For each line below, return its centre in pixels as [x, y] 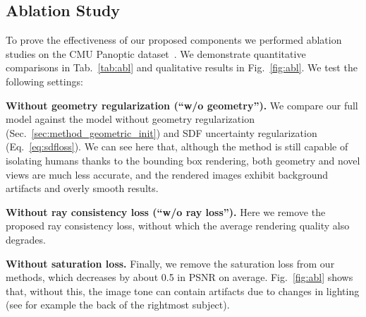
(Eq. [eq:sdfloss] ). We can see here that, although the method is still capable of [177, 146]
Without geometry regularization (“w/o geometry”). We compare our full [182, 105]
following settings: [44, 81]
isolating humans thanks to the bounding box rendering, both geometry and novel [183, 160]
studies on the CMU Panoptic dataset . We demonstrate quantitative [156, 53]
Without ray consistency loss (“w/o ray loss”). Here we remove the [166, 211]
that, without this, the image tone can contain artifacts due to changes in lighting [183, 291]
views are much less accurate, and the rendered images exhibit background [167, 174]
